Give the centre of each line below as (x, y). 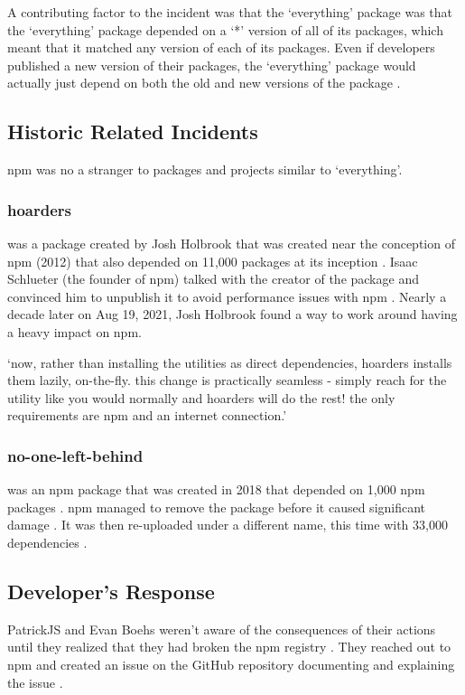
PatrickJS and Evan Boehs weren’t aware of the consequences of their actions (222, 629)
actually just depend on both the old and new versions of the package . (204, 83)
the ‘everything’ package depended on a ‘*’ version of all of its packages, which (225, 29)
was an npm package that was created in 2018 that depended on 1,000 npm (216, 489)
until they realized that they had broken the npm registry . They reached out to (229, 647)
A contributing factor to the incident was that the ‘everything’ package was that (230, 12)
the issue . (35, 682)
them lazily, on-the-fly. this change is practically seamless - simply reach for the (227, 380)
